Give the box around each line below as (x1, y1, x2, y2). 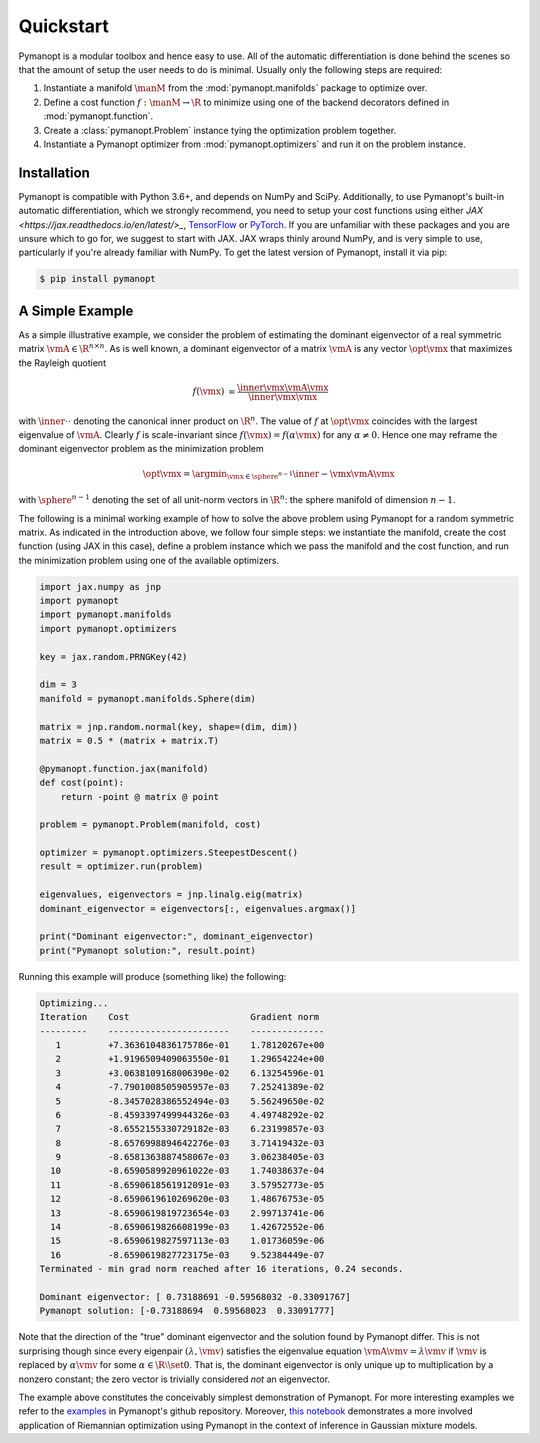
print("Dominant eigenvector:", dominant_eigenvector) (39, 931, 314, 942)
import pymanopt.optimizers (39, 623, 177, 634)
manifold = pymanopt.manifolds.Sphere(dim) (39, 693, 257, 704)
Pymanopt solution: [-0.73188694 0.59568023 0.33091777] (39, 1305, 335, 1317)
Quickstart (18, 15, 110, 37)
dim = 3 (39, 679, 77, 690)
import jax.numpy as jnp (39, 581, 162, 592)
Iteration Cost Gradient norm (39, 1011, 320, 1023)
